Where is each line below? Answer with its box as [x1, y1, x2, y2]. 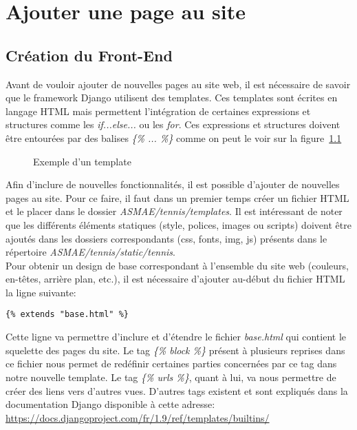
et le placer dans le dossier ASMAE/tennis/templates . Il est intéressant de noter [6, 204, 343, 218]
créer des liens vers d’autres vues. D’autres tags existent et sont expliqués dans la [6, 383, 348, 398]
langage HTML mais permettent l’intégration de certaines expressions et [6, 103, 311, 118]
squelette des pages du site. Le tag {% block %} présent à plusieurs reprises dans [6, 342, 345, 357]
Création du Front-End [6, 44, 173, 65]
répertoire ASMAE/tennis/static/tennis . [6, 245, 175, 259]
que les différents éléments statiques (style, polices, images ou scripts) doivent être [6, 217, 351, 232]
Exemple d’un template [33, 154, 131, 168]
